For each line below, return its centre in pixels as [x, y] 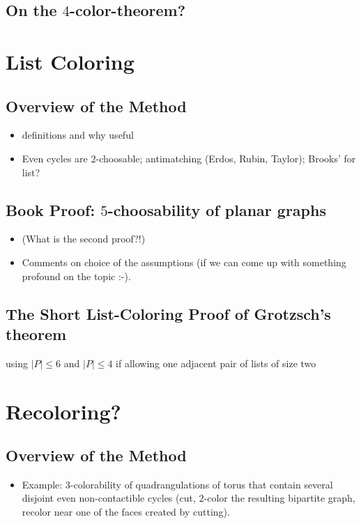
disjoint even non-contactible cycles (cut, [109, 498]
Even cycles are [55, 158]
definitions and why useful [78, 135]
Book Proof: [51, 209]
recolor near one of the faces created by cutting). [126, 512]
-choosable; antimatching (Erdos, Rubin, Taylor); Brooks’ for [226, 158]
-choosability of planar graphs [217, 209]
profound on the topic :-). [76, 276]
